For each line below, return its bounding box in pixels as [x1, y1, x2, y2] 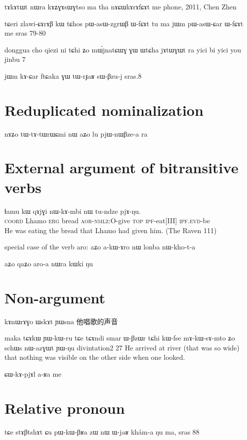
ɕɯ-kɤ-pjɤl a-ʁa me [4, 369, 62, 379]
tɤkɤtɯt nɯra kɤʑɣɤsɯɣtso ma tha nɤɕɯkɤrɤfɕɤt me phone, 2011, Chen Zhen [4, 1, 237, 11]
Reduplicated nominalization [4, 99, 204, 120]
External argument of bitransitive [4, 157, 239, 178]
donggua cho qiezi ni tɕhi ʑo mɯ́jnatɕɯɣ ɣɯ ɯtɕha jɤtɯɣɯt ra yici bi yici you [4, 44, 242, 54]
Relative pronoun [4, 397, 125, 418]
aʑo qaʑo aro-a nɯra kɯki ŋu [4, 258, 93, 268]
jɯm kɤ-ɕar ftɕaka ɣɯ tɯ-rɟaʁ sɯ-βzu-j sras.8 [4, 70, 142, 81]
